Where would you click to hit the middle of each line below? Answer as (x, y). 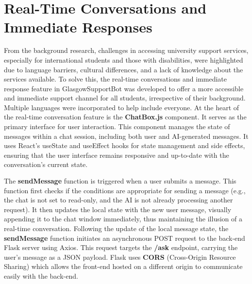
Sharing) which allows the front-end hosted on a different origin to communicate (123, 266)
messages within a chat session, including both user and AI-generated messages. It (126, 136)
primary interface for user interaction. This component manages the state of (117, 126)
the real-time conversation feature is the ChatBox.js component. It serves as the (125, 117)
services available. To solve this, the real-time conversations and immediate (116, 79)
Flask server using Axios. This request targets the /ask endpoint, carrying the (121, 247)
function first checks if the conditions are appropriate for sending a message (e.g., (125, 190)
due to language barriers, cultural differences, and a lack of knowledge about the (124, 69)
